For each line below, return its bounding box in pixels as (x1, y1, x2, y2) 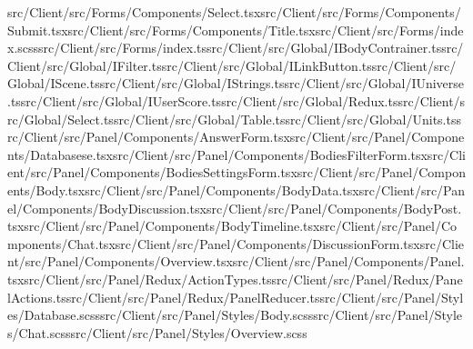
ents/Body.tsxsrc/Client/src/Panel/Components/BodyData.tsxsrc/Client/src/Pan (7, 180, 466, 199)
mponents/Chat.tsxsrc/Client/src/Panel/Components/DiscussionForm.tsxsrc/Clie (7, 234, 465, 253)
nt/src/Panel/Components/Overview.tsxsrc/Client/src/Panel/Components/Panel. (7, 252, 465, 271)
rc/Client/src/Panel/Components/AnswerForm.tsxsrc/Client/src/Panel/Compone (7, 127, 465, 146)
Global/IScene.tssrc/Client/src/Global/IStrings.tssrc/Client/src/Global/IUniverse (7, 74, 465, 93)
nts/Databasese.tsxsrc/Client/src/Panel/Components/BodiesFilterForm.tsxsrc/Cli (7, 145, 466, 164)
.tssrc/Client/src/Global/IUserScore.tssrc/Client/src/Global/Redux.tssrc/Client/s (7, 91, 466, 110)
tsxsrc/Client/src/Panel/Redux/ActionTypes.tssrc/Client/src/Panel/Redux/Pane (7, 269, 463, 288)
